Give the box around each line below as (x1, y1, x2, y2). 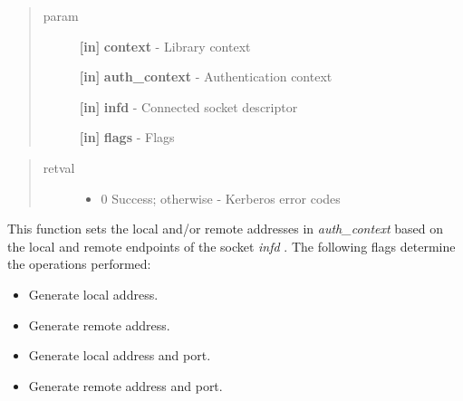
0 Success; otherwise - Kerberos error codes (101, 188, 341, 207)
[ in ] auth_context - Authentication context (79, 67, 333, 86)
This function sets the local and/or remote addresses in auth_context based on (7, 219, 444, 238)
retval (43, 158, 75, 177)
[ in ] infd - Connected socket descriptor (79, 97, 298, 116)
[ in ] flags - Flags (79, 128, 175, 147)
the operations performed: (7, 254, 151, 273)
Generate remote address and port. (28, 376, 223, 395)
